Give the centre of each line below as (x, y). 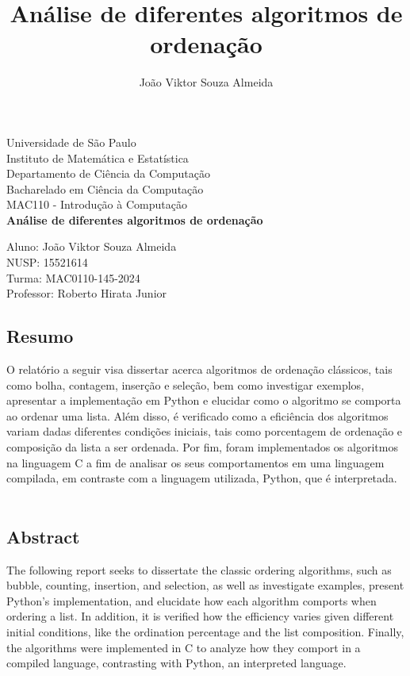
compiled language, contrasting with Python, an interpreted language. (176, 663)
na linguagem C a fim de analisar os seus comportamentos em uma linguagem (195, 462)
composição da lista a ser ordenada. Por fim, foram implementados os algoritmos (202, 447)
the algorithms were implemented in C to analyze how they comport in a (184, 647)
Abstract (43, 536)
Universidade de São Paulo (71, 142)
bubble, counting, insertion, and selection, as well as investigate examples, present (205, 585)
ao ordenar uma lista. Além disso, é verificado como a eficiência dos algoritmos (197, 415)
